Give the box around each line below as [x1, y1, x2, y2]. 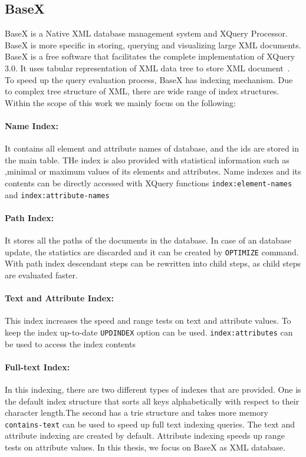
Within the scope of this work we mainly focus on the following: [5, 96, 236, 109]
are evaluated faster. [5, 268, 78, 281]
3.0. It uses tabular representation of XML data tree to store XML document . [5, 61, 290, 74]
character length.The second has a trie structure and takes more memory [5, 406, 268, 419]
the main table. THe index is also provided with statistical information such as [5, 153, 289, 166]
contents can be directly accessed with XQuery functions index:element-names [5, 176, 292, 189]
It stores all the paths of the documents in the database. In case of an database [5, 234, 291, 246]
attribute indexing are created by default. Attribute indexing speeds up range [5, 429, 285, 442]
